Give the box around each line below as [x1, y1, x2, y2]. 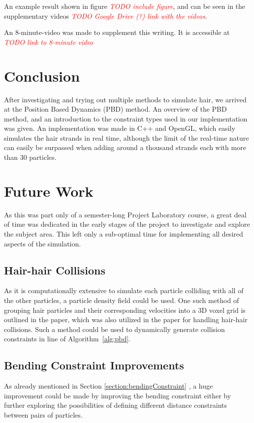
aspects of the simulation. [4, 238, 81, 248]
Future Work [4, 181, 94, 201]
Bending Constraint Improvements [4, 358, 184, 373]
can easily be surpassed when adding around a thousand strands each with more [4, 142, 246, 152]
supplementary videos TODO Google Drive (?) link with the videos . [4, 10, 207, 21]
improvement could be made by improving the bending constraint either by [4, 390, 231, 400]
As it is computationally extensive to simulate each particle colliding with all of [4, 285, 244, 296]
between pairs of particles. [4, 409, 83, 420]
